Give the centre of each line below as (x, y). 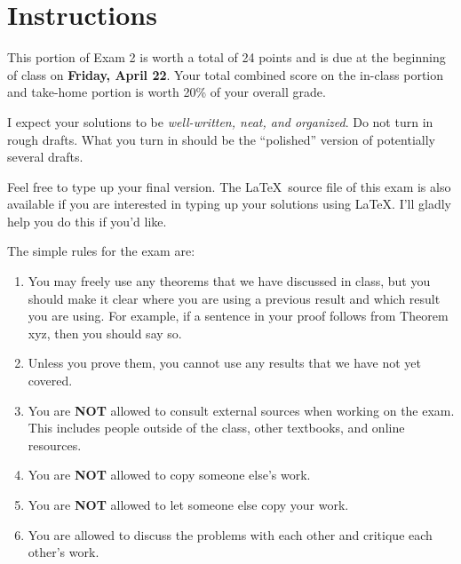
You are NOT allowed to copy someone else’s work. (169, 475)
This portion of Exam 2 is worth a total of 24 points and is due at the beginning (227, 57)
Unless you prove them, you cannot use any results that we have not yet (224, 363)
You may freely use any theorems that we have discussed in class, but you (229, 281)
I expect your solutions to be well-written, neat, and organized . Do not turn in (220, 121)
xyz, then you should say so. (105, 333)
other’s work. (64, 552)
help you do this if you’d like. (87, 221)
